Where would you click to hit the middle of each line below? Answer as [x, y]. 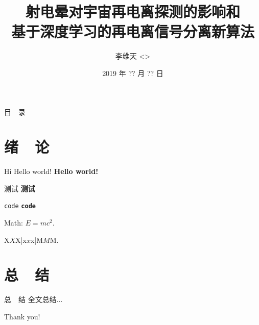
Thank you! [22, 316]
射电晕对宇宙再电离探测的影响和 [133, 11]
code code [20, 206]
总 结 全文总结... [33, 299]
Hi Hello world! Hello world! [51, 171]
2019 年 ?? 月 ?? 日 [133, 73]
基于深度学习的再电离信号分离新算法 [133, 31]
